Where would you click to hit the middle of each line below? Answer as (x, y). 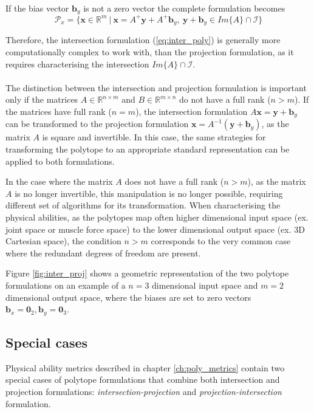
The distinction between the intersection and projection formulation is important (156, 87)
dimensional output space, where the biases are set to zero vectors (128, 297)
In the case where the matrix (59, 181)
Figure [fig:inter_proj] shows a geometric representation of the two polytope (147, 273)
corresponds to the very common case (221, 241)
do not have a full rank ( (225, 99)
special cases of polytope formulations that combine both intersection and (143, 379)
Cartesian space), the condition (63, 241)
